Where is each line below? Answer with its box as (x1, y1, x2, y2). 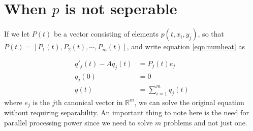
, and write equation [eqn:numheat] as (126, 41, 245, 52)
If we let (4, 28, 30, 39)
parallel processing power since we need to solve (4, 117, 153, 127)
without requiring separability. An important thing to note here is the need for (4, 107, 249, 118)
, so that (198, 28, 224, 39)
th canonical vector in (55, 96, 123, 107)
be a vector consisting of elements (54, 28, 159, 39)
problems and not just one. (164, 117, 247, 127)
